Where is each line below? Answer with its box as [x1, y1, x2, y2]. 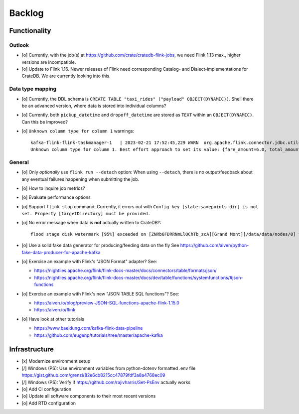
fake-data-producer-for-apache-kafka [21, 249, 101, 255]
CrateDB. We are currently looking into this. [21, 73, 111, 79]
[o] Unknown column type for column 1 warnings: [21, 128, 135, 134]
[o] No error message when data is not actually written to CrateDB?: [21, 220, 161, 226]
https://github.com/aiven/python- [180, 242, 249, 249]
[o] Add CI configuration [21, 386, 72, 392]
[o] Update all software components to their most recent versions [21, 393, 156, 399]
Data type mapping [9, 85, 57, 92]
